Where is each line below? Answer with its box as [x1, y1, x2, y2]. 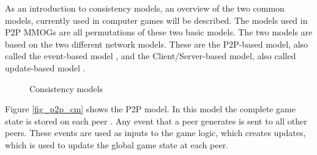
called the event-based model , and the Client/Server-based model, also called [5, 49, 296, 62]
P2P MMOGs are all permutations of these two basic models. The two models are [5, 26, 313, 38]
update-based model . [5, 61, 86, 74]
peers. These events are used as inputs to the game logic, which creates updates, [5, 126, 306, 139]
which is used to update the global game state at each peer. [5, 138, 229, 151]
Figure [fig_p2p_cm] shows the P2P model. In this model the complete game [5, 103, 296, 115]
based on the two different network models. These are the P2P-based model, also [5, 37, 308, 50]
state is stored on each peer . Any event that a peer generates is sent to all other [5, 114, 307, 127]
